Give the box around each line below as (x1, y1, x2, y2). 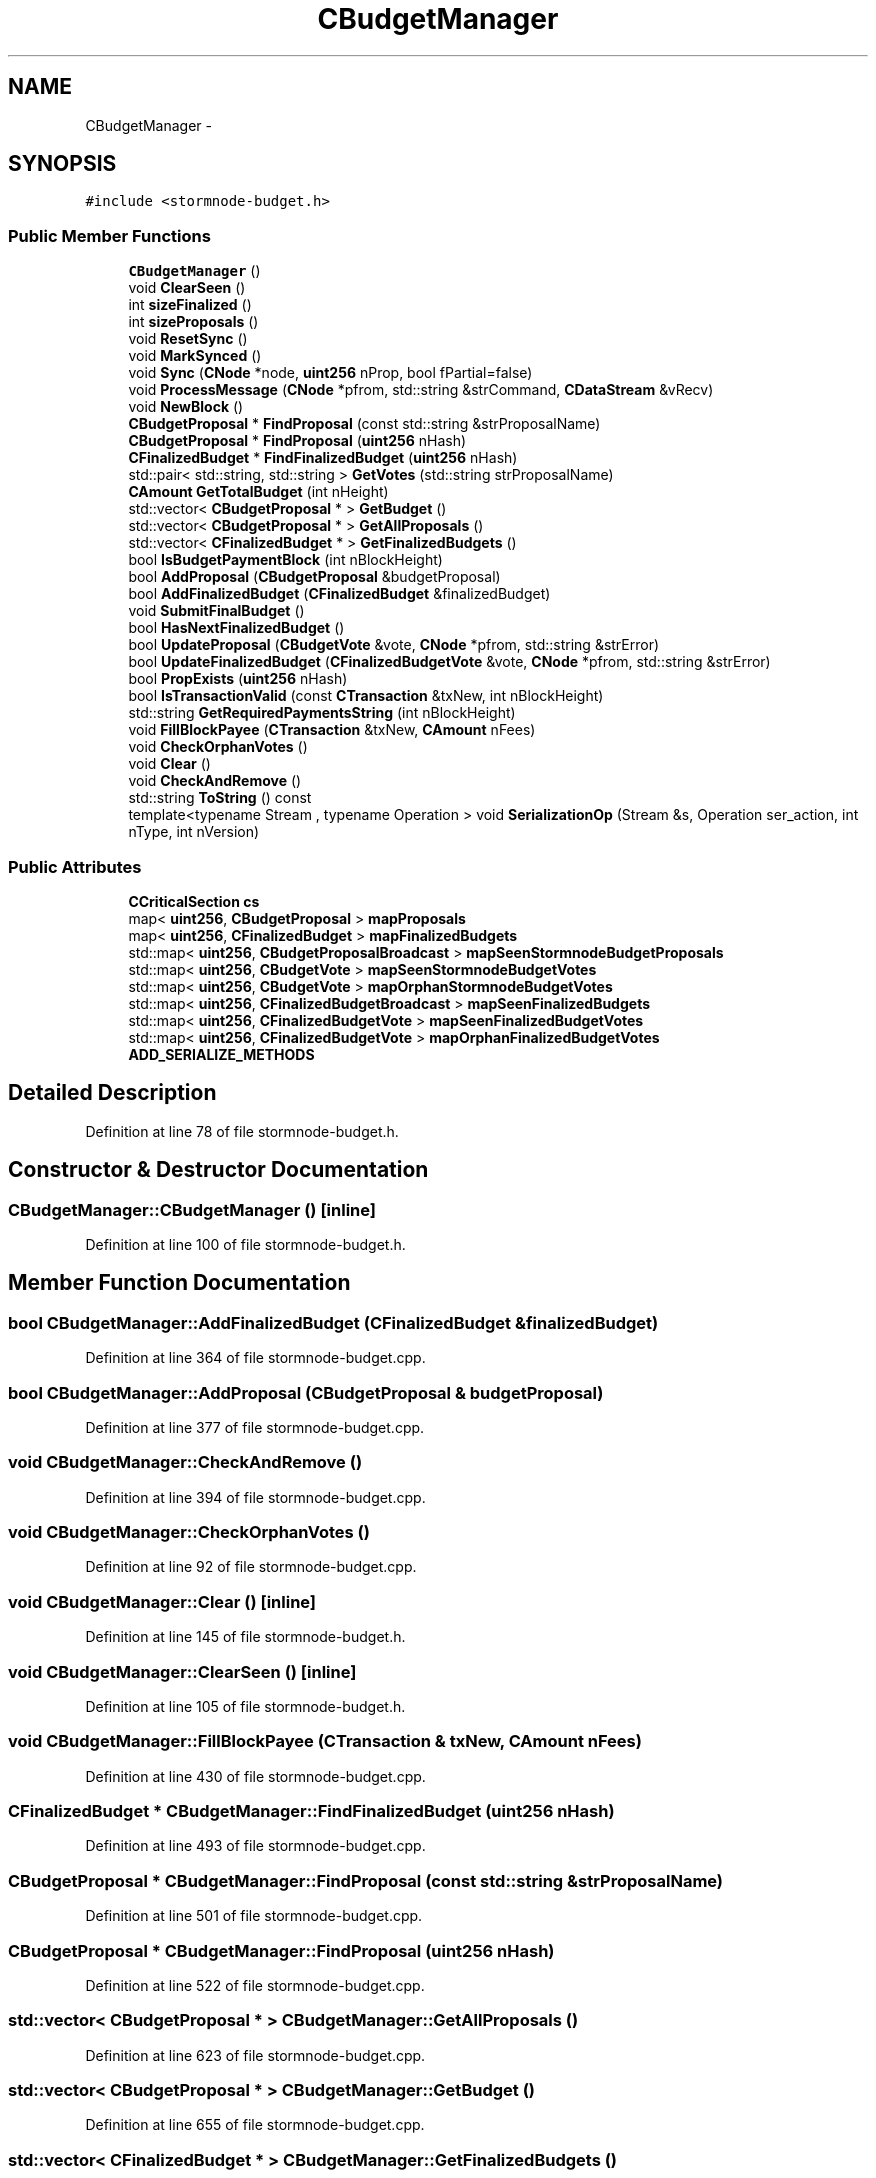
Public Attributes (8, 856, 142, 877)
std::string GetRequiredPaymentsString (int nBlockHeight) (128, 704, 516, 722)
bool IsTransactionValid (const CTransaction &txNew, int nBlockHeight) (128, 687, 604, 705)
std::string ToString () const (128, 789, 312, 807)
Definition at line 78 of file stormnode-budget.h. (85, 1122, 399, 1140)
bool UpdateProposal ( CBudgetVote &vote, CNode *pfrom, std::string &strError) (128, 636, 660, 654)
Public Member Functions (8, 225, 211, 246)
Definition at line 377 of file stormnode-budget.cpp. (85, 1418, 425, 1436)
